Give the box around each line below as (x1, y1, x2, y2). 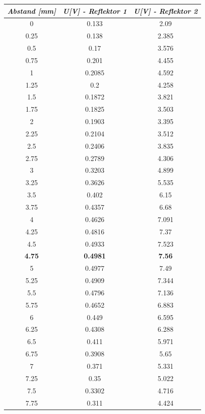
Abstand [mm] (7, 5, 56, 16)
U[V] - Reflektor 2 (133, 5, 198, 16)
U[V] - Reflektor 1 (62, 5, 127, 16)
